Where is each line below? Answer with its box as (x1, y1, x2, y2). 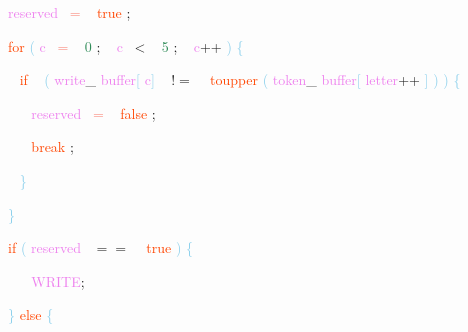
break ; (31, 136, 74, 157)
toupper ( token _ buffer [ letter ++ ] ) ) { (210, 69, 461, 90)
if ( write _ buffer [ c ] (19, 69, 155, 90)
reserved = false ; (31, 102, 156, 123)
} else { (8, 304, 54, 325)
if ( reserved (8, 237, 81, 258)
